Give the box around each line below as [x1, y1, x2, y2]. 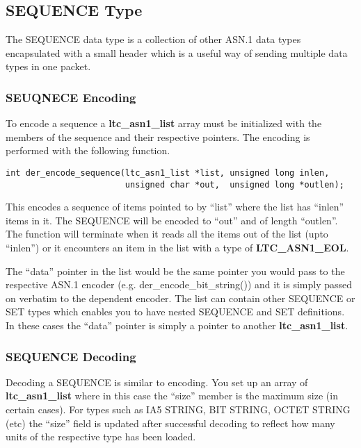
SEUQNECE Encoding [6, 88, 136, 106]
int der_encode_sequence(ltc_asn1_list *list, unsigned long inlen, [6, 167, 330, 178]
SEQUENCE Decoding [6, 347, 136, 365]
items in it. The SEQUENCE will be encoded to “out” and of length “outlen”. [6, 213, 338, 227]
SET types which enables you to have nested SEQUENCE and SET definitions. [6, 304, 345, 319]
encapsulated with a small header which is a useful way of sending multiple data [6, 45, 348, 60]
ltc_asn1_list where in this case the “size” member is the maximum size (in [6, 388, 338, 403]
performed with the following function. [6, 143, 170, 158]
